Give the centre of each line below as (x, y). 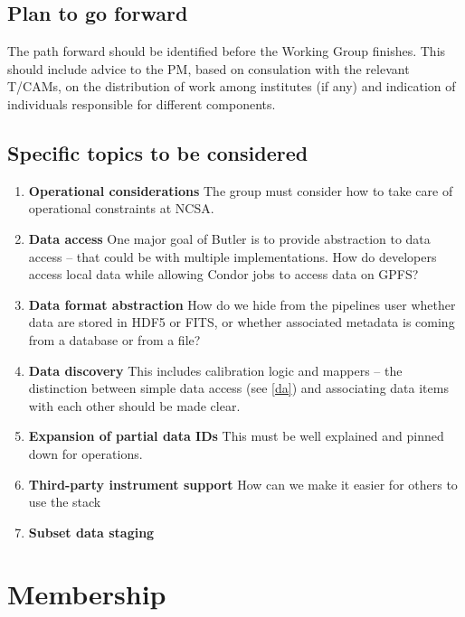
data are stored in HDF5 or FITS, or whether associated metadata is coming (242, 322)
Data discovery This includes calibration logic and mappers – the (215, 370)
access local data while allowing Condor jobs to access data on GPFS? (223, 274)
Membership (87, 594)
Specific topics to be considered (158, 152)
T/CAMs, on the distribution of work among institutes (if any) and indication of (232, 86)
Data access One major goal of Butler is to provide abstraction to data (229, 238)
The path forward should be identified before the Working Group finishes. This (227, 51)
